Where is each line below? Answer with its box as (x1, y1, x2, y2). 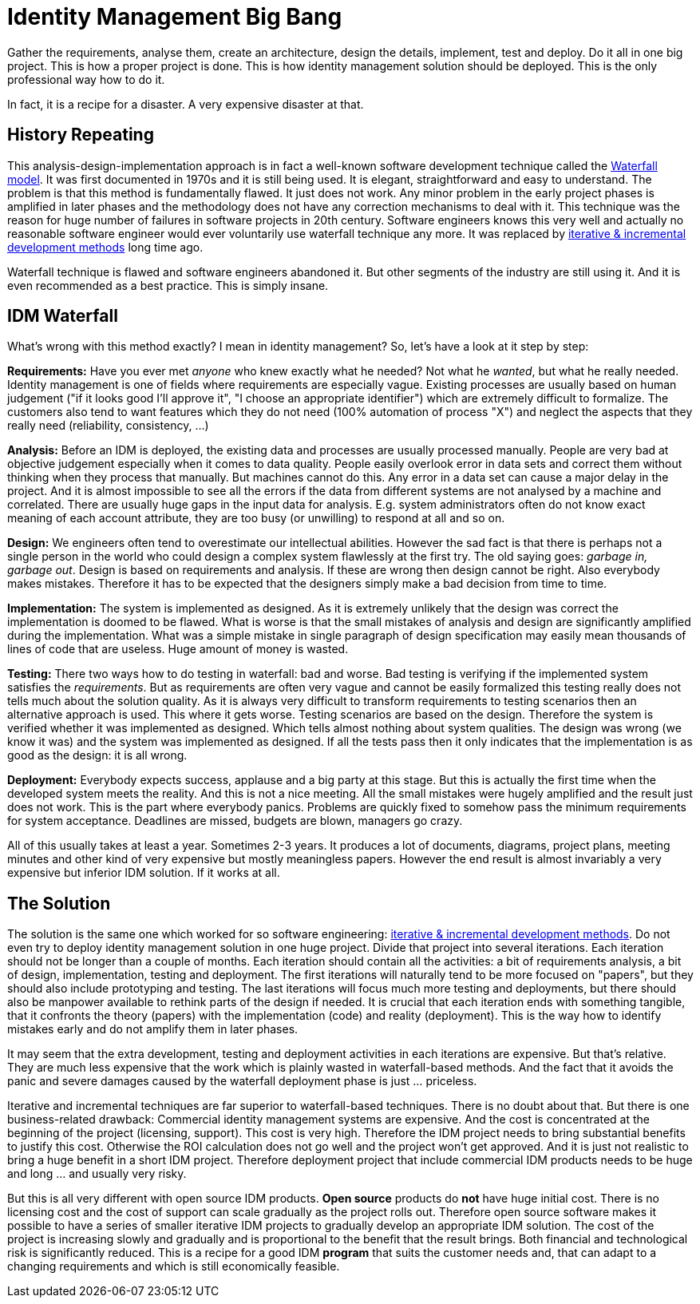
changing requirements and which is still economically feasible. (7, 1259, 340, 1274)
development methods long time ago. (7, 240, 204, 254)
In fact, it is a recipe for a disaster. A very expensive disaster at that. (7, 97, 364, 111)
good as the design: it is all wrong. (7, 748, 188, 763)
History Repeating (7, 125, 154, 145)
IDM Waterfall (7, 306, 118, 327)
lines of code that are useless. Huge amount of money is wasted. (7, 642, 349, 656)
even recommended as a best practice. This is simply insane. (7, 278, 329, 292)
